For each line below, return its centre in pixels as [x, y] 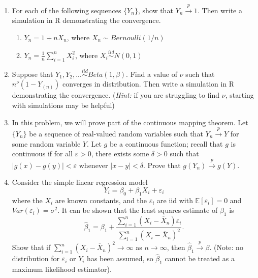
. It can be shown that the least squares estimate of [138, 210]
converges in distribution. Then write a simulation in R [149, 84]
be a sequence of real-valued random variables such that [116, 133]
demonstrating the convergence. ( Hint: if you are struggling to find [116, 95]
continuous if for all [42, 154]
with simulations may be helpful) [63, 105]
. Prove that [162, 165]
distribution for [36, 258]
